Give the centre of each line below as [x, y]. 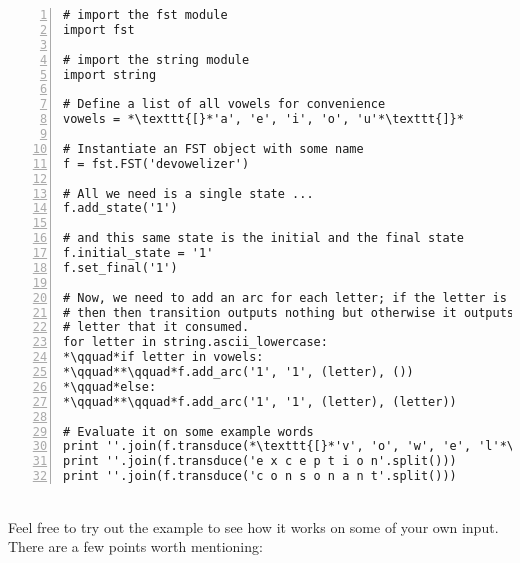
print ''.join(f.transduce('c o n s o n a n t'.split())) [260, 476]
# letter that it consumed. [156, 327]
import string [110, 74]
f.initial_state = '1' [138, 253]
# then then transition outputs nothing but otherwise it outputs [289, 312]
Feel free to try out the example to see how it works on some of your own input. [253, 526]
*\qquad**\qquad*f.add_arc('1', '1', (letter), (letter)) [260, 401]
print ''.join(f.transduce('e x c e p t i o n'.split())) [260, 461]
